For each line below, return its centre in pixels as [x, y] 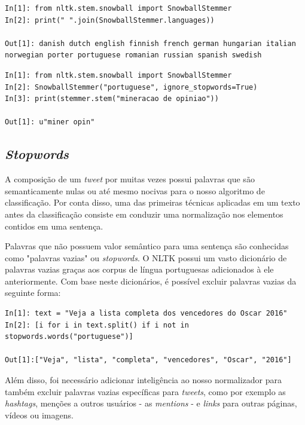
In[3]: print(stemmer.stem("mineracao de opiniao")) [112, 99]
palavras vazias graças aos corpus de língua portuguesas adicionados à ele [139, 269]
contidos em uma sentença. [54, 226]
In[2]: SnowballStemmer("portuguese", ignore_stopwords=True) [131, 87]
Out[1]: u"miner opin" [50, 122]
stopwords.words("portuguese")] [69, 337]
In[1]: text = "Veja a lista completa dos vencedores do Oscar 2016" [146, 314]
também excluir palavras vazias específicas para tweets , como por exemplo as [145, 391]
